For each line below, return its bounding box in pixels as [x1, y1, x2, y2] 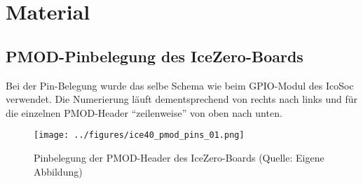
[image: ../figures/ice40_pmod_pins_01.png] [34, 130, 245, 141]
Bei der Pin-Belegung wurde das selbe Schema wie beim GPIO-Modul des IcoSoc [6, 78, 354, 92]
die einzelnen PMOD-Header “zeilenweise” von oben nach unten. [6, 105, 282, 120]
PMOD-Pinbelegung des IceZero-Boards [6, 45, 303, 66]
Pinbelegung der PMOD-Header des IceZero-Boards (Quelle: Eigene [34, 150, 324, 165]
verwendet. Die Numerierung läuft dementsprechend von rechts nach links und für [6, 92, 357, 106]
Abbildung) [34, 164, 83, 178]
